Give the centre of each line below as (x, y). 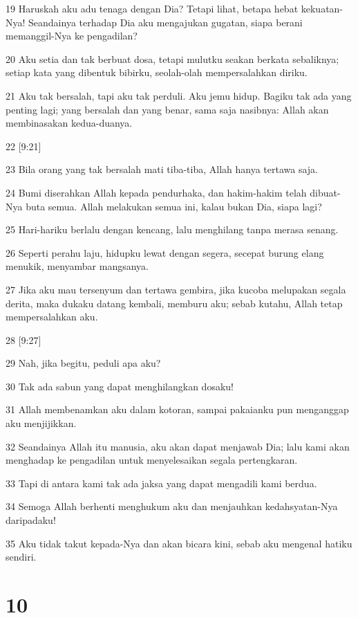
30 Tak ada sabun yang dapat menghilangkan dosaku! (120, 386)
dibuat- (325, 192)
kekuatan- (322, 8)
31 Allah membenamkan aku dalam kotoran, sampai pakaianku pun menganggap (177, 409)
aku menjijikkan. (41, 423)
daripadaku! (31, 520)
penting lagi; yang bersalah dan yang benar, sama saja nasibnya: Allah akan (167, 109)
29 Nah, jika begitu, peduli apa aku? (83, 363)
